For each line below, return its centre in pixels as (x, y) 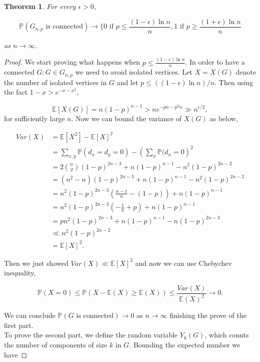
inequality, (20, 273)
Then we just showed (36, 263)
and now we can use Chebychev (184, 263)
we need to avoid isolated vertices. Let (134, 72)
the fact (16, 92)
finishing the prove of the (208, 315)
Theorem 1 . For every (40, 6)
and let (127, 82)
